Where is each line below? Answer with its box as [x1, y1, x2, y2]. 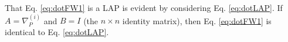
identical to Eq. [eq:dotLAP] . [5, 26, 109, 37]
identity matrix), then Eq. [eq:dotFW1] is [122, 14, 272, 26]
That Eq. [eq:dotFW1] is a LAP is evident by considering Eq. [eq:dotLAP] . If [5, 2, 283, 13]
